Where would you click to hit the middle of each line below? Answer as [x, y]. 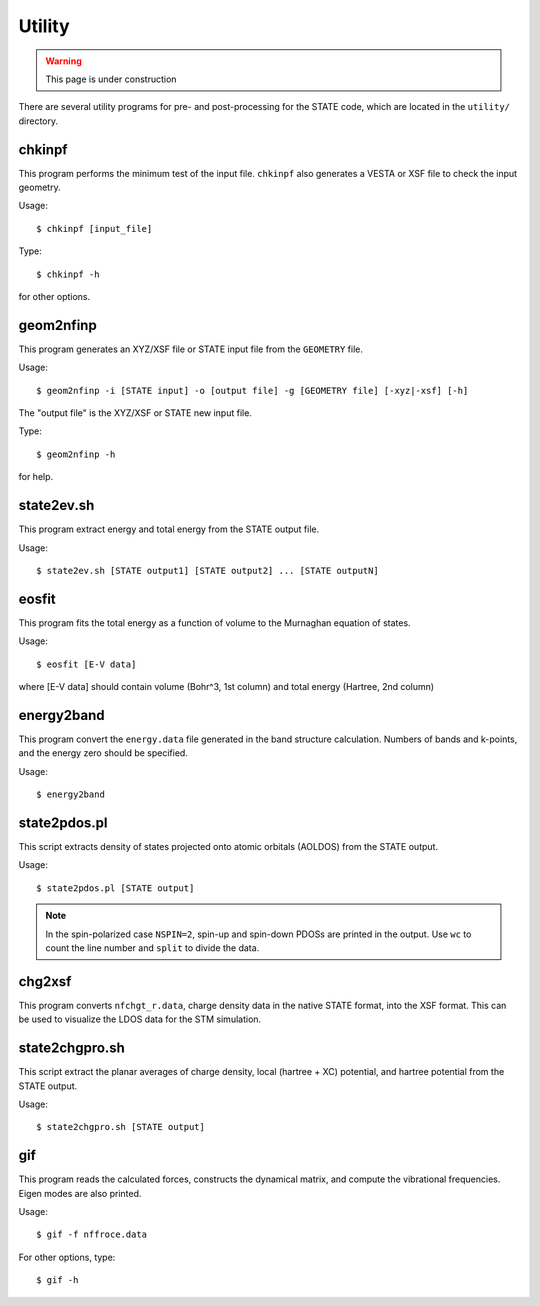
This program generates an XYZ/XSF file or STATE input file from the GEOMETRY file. [191, 349]
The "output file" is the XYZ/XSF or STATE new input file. [135, 413]
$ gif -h [57, 1280]
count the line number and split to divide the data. [152, 947]
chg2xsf [45, 981]
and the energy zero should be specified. [103, 753]
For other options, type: [67, 1257]
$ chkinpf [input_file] [94, 228]
